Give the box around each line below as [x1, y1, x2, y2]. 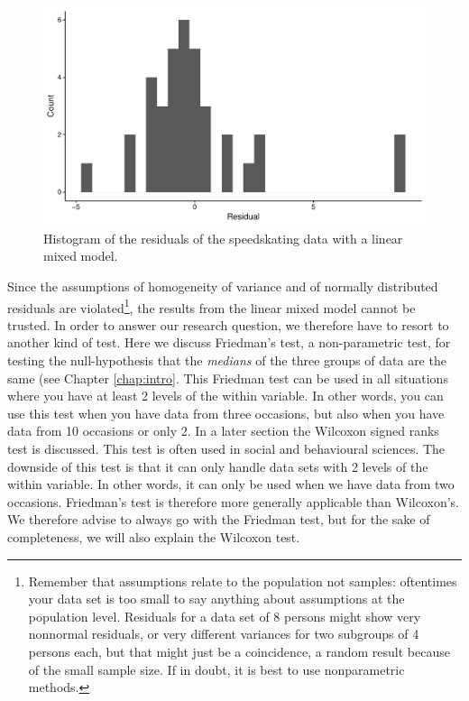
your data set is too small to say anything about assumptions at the [28, 589, 405, 608]
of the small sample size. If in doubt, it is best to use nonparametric [28, 659, 405, 678]
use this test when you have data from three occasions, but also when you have [7, 403, 445, 422]
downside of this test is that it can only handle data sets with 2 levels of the [7, 457, 428, 475]
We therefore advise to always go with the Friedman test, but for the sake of [7, 510, 430, 529]
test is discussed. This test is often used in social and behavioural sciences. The [7, 439, 446, 457]
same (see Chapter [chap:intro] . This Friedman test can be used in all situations [7, 368, 448, 387]
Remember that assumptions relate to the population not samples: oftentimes [28, 571, 457, 590]
